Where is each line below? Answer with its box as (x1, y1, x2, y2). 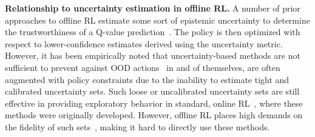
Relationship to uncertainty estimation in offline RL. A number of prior (5, 2, 300, 14)
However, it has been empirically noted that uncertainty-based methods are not (5, 49, 300, 62)
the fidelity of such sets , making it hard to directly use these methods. (5, 120, 270, 133)
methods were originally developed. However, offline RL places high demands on (5, 109, 303, 121)
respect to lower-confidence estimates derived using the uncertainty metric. (5, 37, 283, 50)
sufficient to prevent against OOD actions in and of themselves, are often (5, 61, 280, 73)
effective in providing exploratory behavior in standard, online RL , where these (5, 96, 303, 109)
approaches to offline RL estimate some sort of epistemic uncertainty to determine (5, 13, 310, 26)
